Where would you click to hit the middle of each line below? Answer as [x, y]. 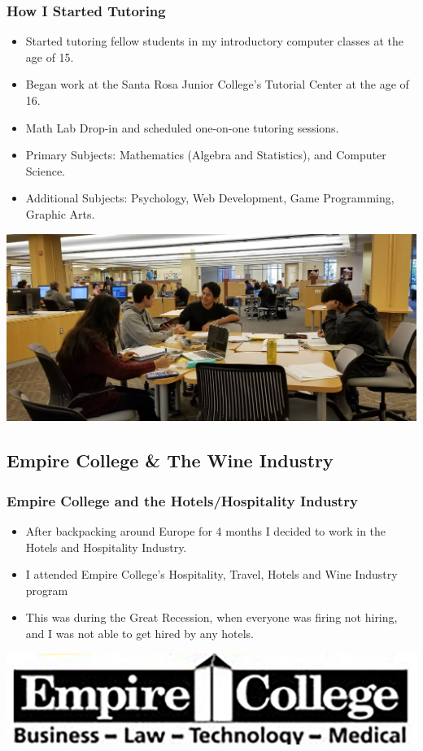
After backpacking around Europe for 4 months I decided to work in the [206, 530]
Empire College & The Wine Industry [170, 460]
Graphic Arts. [60, 213]
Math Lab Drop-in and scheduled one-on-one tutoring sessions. [182, 127]
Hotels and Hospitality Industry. [106, 547]
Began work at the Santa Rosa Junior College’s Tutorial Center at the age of [217, 84]
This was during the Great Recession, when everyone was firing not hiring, [211, 617]
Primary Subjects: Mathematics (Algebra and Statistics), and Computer [206, 155]
